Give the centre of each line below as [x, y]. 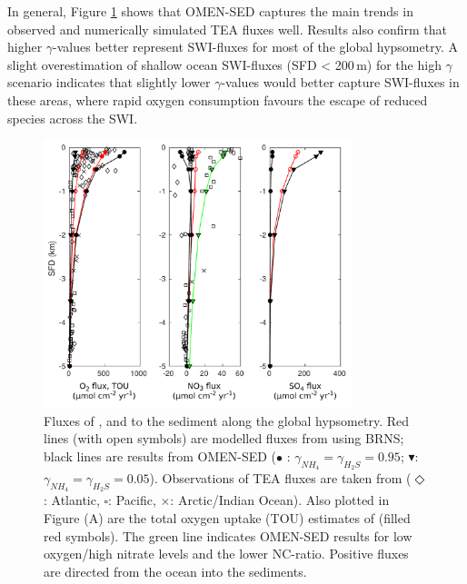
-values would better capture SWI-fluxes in [340, 82]
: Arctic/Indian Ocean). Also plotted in [280, 500]
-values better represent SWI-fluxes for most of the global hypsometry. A [255, 47]
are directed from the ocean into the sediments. [175, 571]
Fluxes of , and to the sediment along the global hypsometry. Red [226, 420]
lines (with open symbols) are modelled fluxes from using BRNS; [224, 438]
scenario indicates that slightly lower [109, 82]
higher [25, 47]
